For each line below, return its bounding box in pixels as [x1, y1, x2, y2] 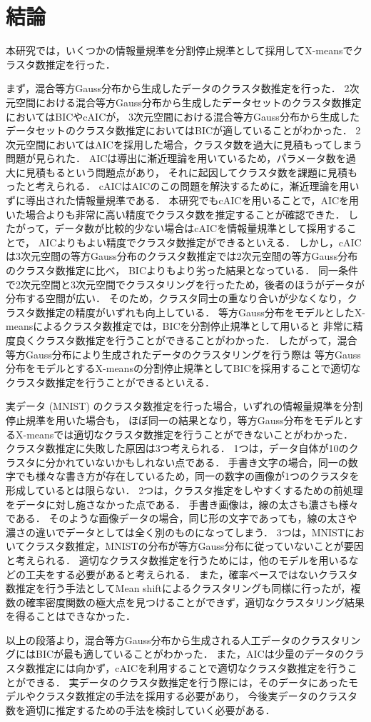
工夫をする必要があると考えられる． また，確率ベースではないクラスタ [25, 566, 358, 581]
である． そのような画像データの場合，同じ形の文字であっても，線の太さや [6, 511, 357, 526]
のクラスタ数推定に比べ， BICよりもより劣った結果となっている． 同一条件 [6, 263, 359, 278]
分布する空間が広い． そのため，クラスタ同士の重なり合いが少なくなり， [6, 291, 347, 306]
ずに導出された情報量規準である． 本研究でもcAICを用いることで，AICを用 [6, 193, 360, 208]
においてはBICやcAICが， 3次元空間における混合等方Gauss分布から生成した [6, 109, 360, 124]
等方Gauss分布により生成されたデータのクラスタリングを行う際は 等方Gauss [6, 346, 361, 361]
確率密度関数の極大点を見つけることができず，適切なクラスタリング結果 [25, 594, 365, 609]
